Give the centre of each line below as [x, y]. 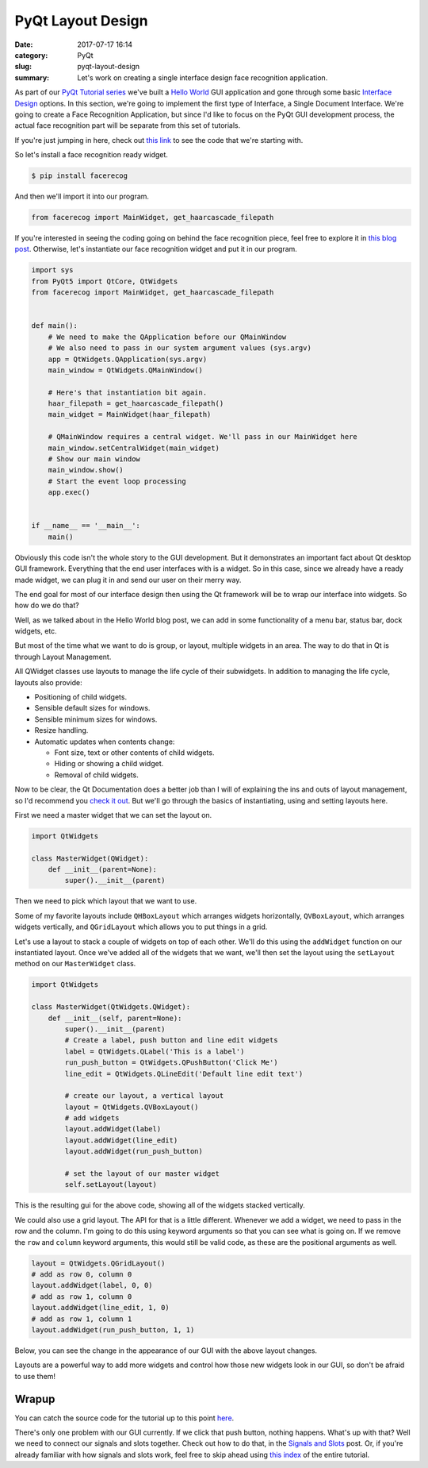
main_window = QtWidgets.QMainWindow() [126, 370]
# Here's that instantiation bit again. [128, 392]
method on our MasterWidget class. [75, 964]
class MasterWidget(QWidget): [90, 858]
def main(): [55, 326]
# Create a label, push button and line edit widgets [171, 1040]
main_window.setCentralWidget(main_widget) [134, 448]
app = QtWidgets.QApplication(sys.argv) [128, 359]
